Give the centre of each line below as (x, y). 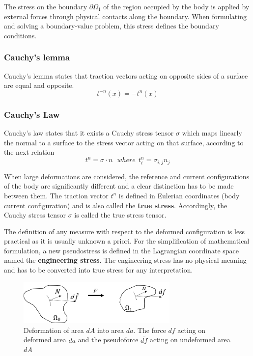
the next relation (29, 152)
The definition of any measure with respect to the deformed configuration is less (125, 231)
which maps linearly (212, 133)
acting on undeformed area (190, 340)
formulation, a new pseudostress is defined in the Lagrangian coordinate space (121, 250)
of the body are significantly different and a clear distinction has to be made (119, 186)
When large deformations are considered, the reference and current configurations (127, 176)
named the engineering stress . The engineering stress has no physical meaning (125, 260)
